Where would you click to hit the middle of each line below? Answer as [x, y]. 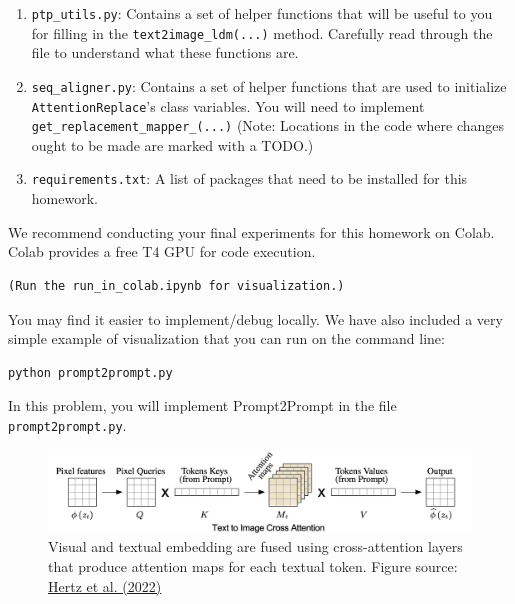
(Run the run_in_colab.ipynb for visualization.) [176, 285]
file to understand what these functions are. [165, 52]
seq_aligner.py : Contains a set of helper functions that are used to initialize [269, 85]
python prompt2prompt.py [90, 372]
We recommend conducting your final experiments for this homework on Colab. [251, 231]
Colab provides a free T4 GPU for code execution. [162, 251]
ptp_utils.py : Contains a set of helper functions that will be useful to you [262, 13]
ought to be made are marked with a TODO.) [172, 144]
